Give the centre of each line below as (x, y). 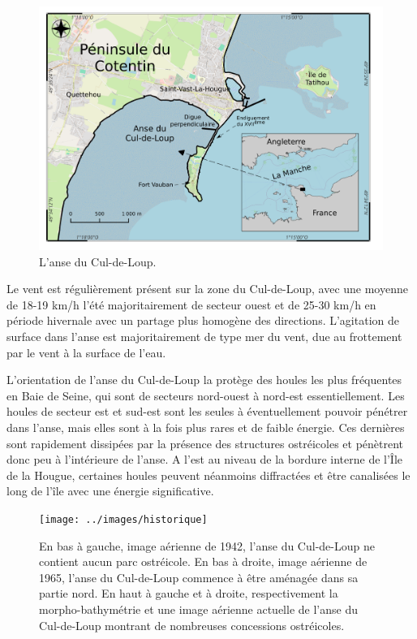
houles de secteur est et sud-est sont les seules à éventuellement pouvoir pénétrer (207, 411)
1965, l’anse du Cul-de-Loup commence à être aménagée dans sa (199, 577)
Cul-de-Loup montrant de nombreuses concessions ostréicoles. (192, 625)
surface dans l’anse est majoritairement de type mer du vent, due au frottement (204, 337)
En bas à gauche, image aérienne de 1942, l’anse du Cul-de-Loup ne (207, 545)
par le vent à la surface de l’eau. (86, 352)
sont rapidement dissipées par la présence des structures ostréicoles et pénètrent (205, 443)
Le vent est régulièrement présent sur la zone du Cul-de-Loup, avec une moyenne (207, 289)
